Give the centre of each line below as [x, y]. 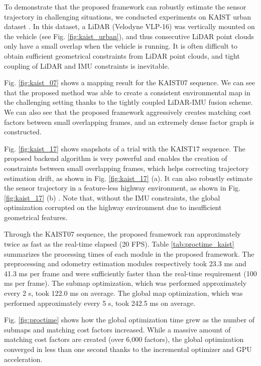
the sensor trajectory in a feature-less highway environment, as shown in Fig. [122, 188]
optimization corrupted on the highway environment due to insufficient [113, 207]
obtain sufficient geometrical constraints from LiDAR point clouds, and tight [122, 55]
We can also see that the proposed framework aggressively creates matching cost [128, 112]
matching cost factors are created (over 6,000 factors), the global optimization [124, 339]
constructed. [23, 132]
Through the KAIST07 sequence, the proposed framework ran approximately [122, 234]
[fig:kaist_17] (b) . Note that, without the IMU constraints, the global [112, 197]
